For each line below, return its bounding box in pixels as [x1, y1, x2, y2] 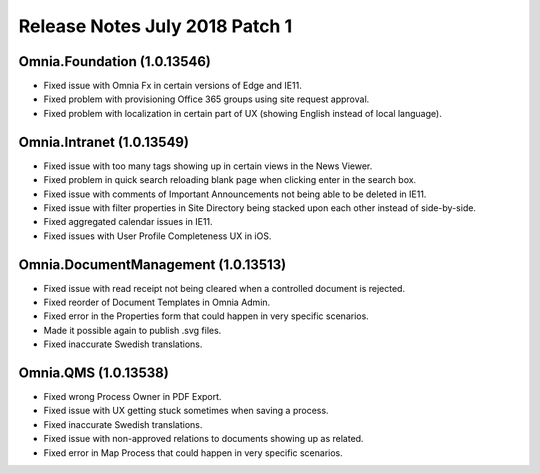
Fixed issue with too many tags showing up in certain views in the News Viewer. [43, 160, 373, 172]
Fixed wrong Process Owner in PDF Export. [43, 391, 222, 403]
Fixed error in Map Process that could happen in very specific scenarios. [43, 446, 344, 459]
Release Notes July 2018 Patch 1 [18, 15, 293, 37]
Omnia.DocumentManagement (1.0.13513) [18, 256, 287, 273]
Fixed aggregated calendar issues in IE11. [43, 216, 214, 228]
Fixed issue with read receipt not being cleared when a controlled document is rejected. [43, 282, 405, 294]
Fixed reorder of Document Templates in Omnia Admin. [43, 296, 271, 308]
